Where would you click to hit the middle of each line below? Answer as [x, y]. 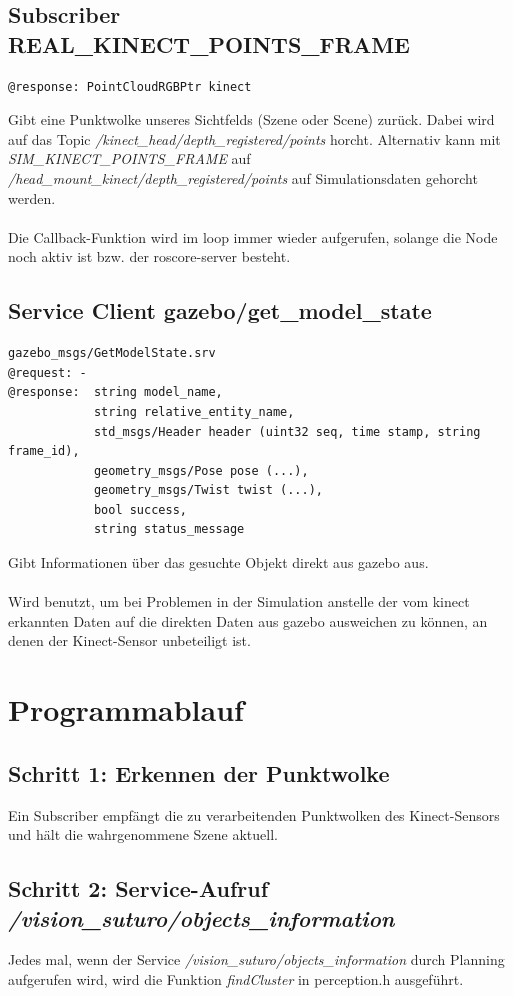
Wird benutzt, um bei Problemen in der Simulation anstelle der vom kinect [239, 601]
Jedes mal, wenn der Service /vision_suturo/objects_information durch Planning [256, 959]
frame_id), [44, 451]
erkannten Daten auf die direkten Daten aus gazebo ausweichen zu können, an [248, 620]
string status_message [169, 529]
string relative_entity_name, [194, 411]
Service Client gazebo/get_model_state [220, 310]
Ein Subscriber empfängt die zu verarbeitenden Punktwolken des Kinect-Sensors [254, 814]
